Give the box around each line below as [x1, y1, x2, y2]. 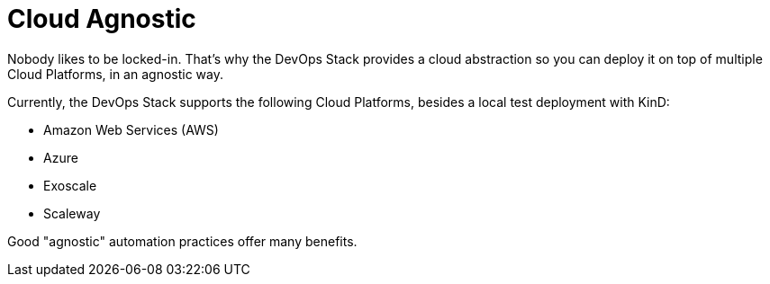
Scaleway [43, 205, 101, 221]
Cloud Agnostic [7, 4, 196, 34]
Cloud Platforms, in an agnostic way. [7, 66, 223, 82]
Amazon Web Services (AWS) [43, 121, 219, 138]
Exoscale [43, 177, 97, 193]
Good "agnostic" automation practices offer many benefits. [7, 233, 358, 249]
